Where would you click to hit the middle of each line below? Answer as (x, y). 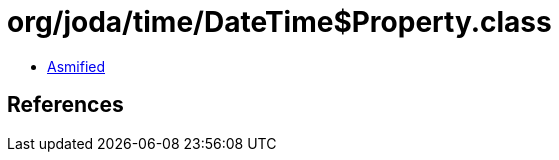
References (65, 105)
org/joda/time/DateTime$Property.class (279, 22)
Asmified (76, 66)
